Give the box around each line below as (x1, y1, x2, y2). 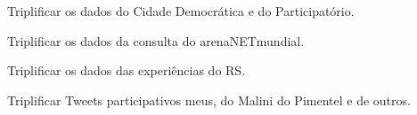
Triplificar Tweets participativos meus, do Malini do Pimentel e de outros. (7, 90, 411, 109)
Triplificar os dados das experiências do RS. (7, 61, 246, 80)
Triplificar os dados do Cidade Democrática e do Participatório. (7, 2, 355, 19)
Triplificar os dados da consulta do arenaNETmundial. (7, 31, 305, 50)
